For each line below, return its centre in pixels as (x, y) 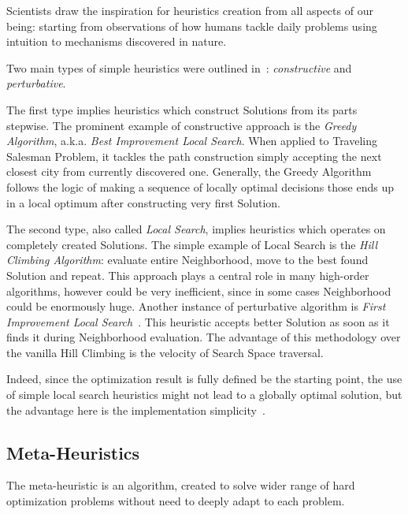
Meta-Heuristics (73, 452)
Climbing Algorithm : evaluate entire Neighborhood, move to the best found (187, 260)
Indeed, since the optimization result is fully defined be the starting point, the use (204, 379)
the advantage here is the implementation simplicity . (136, 410)
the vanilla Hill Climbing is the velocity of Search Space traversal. (165, 352)
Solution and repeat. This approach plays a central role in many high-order (188, 275)
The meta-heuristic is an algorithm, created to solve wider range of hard (181, 485)
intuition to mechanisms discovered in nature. (117, 41)
